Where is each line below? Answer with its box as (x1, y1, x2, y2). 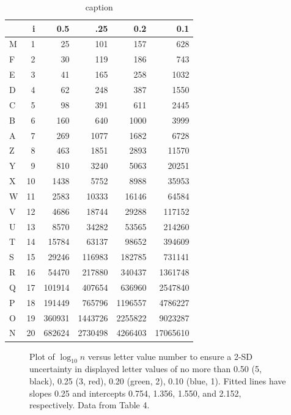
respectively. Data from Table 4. (29, 398, 150, 411)
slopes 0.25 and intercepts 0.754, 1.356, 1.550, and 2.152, (29, 386, 241, 399)
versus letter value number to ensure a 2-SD (87, 350, 253, 362)
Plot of (29, 350, 55, 362)
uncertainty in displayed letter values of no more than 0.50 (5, (29, 362, 262, 375)
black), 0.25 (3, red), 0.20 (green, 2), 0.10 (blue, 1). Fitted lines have (29, 374, 286, 387)
